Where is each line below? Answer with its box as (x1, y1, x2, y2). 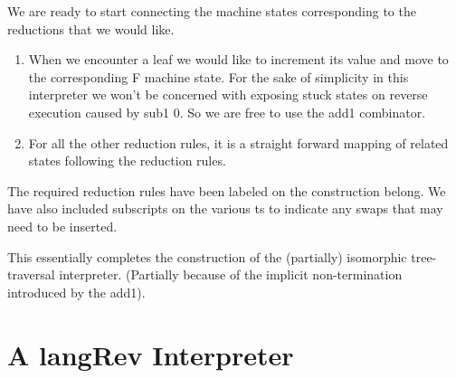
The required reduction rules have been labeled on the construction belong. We (7, 181, 446, 200)
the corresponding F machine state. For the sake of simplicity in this (28, 67, 409, 86)
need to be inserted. (7, 216, 118, 235)
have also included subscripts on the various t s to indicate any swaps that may (7, 199, 443, 218)
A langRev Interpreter (7, 335, 294, 373)
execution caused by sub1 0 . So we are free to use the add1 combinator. (28, 102, 426, 121)
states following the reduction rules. (28, 151, 226, 170)
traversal (7, 265, 55, 284)
